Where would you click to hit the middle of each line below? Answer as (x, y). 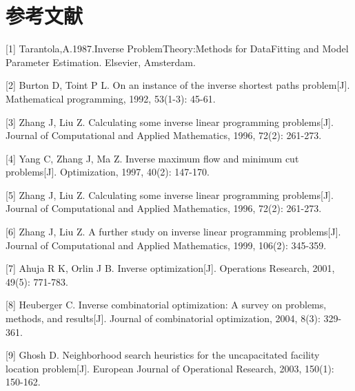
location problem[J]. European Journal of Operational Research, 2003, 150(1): (170, 368)
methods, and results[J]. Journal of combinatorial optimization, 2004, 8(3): (163, 318)
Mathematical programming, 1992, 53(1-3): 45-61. (111, 98)
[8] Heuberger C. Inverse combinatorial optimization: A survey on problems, (166, 305)
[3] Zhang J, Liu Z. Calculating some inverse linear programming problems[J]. (170, 121)
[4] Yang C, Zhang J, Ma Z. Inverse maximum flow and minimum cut (152, 158)
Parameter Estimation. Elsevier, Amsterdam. (101, 62)
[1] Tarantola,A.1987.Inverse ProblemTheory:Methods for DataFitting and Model (177, 49)
